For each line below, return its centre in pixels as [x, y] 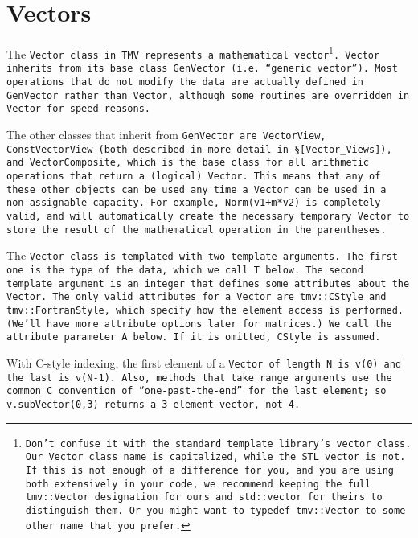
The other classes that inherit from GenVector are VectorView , [166, 135]
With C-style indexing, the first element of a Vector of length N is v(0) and [204, 362]
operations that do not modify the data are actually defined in [185, 82]
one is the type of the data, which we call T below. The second [185, 270]
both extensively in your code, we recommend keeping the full [198, 484]
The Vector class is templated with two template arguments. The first [202, 255]
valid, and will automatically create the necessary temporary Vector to [208, 216]
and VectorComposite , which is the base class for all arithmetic [188, 163]
